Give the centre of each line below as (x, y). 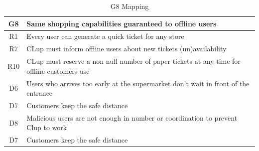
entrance (40, 93)
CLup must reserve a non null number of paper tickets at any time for (133, 61)
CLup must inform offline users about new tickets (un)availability (127, 49)
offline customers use (58, 71)
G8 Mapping (129, 6)
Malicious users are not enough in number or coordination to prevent (132, 117)
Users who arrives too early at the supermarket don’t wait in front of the (138, 83)
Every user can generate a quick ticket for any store (105, 36)
